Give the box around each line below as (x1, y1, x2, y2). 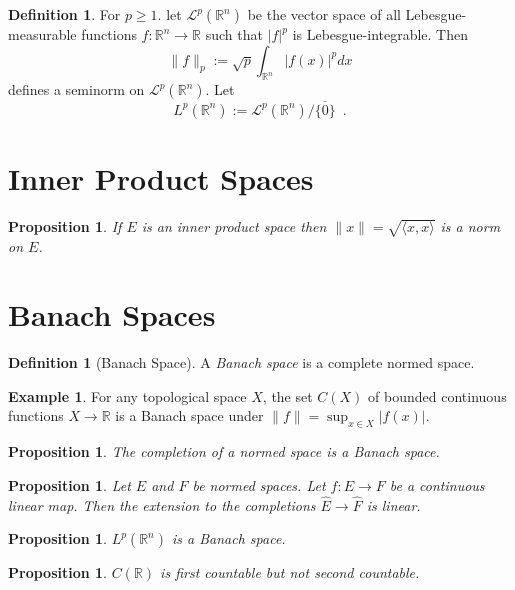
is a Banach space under (115, 405, 264, 426)
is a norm (440, 215, 501, 236)
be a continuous (389, 474, 485, 495)
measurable (8, 24, 77, 44)
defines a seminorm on (8, 79, 145, 100)
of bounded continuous (368, 385, 507, 406)
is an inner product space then (141, 215, 327, 236)
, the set (262, 385, 313, 406)
